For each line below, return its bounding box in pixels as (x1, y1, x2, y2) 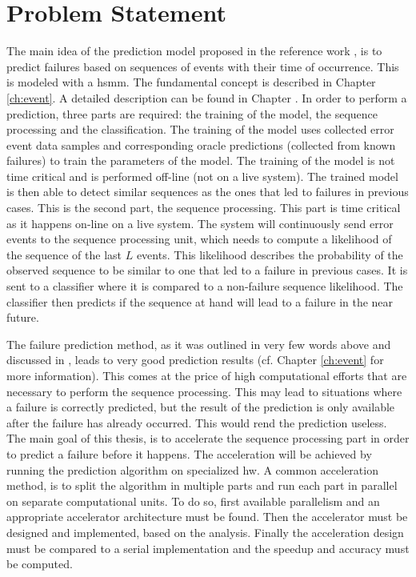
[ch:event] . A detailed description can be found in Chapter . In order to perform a (6, 89, 407, 106)
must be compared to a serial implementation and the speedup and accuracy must (6, 539, 410, 556)
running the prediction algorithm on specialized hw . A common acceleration (6, 461, 378, 478)
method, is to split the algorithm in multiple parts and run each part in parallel (6, 477, 398, 494)
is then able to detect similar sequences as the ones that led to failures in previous (6, 183, 409, 200)
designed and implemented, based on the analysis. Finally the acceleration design (6, 523, 404, 540)
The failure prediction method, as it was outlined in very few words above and (6, 335, 391, 352)
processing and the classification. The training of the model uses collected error (6, 121, 394, 138)
